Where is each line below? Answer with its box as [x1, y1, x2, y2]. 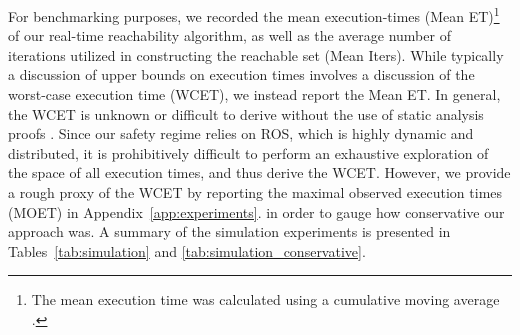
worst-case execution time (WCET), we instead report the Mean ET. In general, [8, 84, 501, 105]
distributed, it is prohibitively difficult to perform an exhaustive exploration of [8, 142, 489, 163]
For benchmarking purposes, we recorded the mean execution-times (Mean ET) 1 [8, 3, 500, 26]
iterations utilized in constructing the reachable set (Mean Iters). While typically [8, 44, 504, 65]
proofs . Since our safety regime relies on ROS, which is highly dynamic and [8, 123, 474, 144]
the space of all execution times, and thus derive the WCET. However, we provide [8, 162, 511, 183]
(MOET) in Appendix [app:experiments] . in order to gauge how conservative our [8, 201, 505, 222]
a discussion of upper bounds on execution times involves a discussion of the [8, 64, 475, 85]
